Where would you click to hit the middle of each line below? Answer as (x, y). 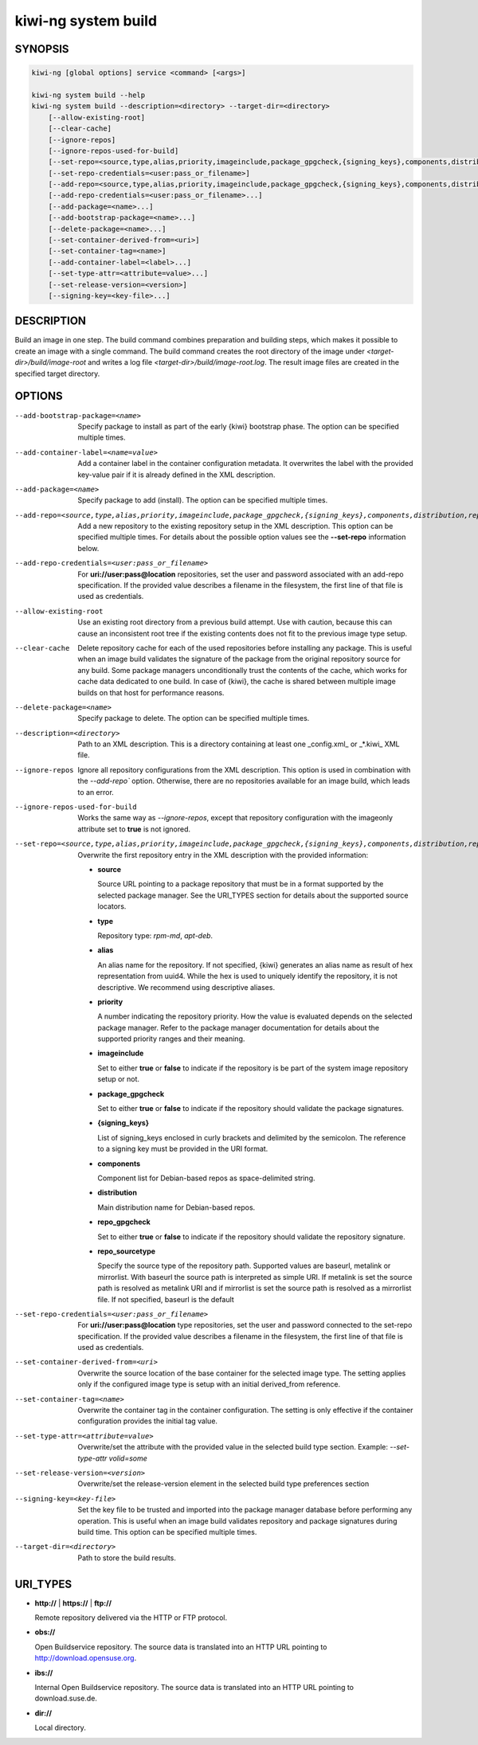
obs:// (45, 1632)
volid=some (128, 1458)
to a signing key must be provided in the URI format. (183, 1149)
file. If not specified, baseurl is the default (166, 1299)
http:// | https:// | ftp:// (73, 1603)
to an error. (96, 792)
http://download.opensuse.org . (86, 1658)
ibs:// (44, 1673)
